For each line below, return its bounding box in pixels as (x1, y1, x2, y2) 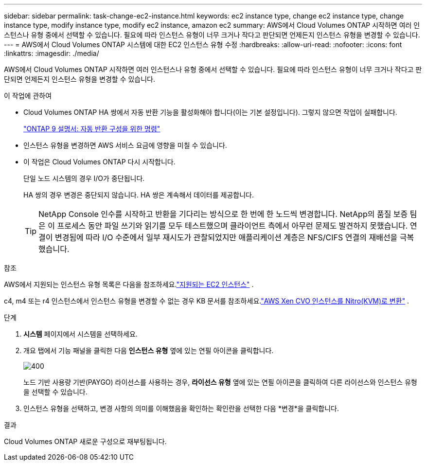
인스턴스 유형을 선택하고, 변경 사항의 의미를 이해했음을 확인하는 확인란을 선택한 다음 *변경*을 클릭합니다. (23, 404, 339, 412)
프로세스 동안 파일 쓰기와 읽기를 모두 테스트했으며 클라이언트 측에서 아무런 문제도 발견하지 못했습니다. (57, 221, 408, 231)
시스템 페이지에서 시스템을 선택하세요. (23, 330, 138, 338)
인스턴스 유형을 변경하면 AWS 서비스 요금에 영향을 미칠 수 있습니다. (23, 141, 227, 149)
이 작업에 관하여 (4, 91, 52, 100)
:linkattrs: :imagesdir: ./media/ (4, 49, 99, 57)
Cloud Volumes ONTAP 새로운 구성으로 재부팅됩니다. (4, 437, 167, 446)
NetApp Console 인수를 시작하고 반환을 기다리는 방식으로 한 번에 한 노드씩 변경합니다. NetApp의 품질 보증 (38, 209, 408, 219)
